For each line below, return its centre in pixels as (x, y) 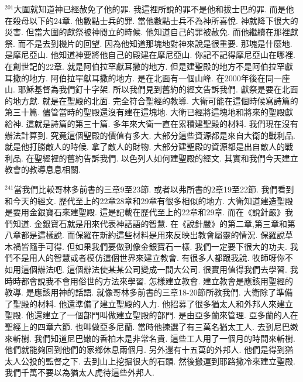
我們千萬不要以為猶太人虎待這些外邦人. (80, 372)
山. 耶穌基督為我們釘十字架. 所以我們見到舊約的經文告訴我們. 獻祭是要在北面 (151, 89)
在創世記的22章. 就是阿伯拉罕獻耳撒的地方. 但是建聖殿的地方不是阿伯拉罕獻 (149, 66)
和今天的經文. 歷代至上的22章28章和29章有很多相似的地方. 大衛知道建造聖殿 (149, 200)
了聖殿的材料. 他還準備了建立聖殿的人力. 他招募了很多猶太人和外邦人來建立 (149, 303)
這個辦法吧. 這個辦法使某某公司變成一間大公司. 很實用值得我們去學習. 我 (159, 269)
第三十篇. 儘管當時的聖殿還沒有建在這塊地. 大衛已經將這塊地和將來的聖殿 (145, 112)
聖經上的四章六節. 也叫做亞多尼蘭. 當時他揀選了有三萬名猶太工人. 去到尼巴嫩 (151, 327)
